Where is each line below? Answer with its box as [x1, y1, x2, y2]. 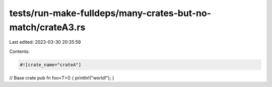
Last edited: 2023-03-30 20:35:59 [9, 39, 81, 45]
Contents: [9, 48, 30, 54]
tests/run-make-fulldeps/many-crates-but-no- [9, 8, 212, 19]
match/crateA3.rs [9, 22, 86, 33]
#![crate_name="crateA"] [20, 62, 82, 67]
